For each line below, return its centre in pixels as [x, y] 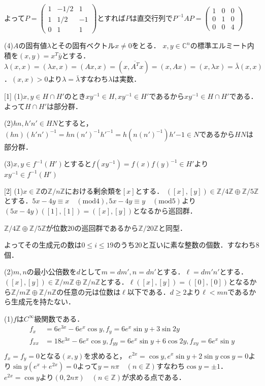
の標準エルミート [219, 45]
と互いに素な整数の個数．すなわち [199, 245]
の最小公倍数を [52, 272]
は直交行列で [151, 17]
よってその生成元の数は [43, 245]
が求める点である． [154, 377]
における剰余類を [93, 190]
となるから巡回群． [165, 210]
